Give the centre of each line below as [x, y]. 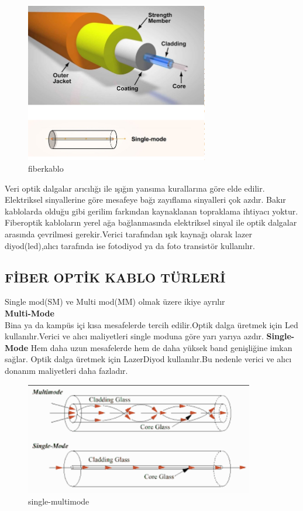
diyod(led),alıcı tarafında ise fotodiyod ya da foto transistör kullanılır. [130, 245]
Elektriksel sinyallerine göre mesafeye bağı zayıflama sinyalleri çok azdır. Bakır [145, 200]
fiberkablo [46, 168]
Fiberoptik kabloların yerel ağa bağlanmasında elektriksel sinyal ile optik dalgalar [151, 222]
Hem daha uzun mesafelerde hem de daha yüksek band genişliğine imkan [161, 347]
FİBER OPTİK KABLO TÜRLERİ [115, 277]
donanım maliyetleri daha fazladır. [66, 370]
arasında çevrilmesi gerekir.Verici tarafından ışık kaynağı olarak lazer [128, 234]
